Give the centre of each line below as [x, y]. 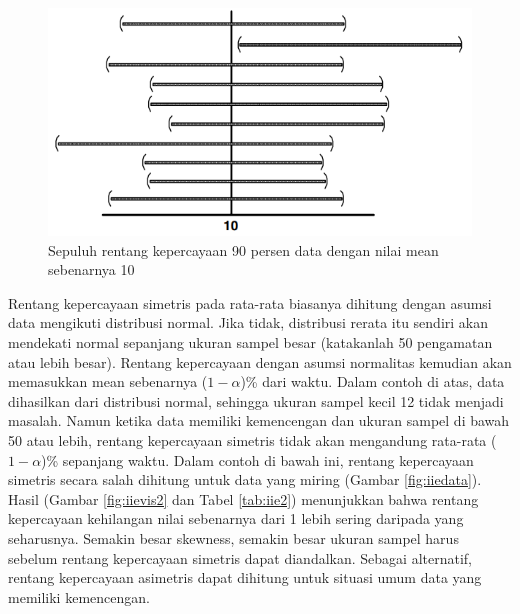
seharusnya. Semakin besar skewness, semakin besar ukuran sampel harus [233, 537]
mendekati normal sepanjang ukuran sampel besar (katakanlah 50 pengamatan [250, 342]
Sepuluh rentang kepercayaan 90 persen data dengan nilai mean [243, 249]
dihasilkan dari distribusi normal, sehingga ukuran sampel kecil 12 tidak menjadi [256, 400]
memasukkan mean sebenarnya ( [108, 381]
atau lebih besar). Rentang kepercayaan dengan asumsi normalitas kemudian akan [260, 361]
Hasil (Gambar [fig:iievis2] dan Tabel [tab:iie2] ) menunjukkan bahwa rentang [243, 498]
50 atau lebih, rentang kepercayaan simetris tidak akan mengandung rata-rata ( [252, 440]
